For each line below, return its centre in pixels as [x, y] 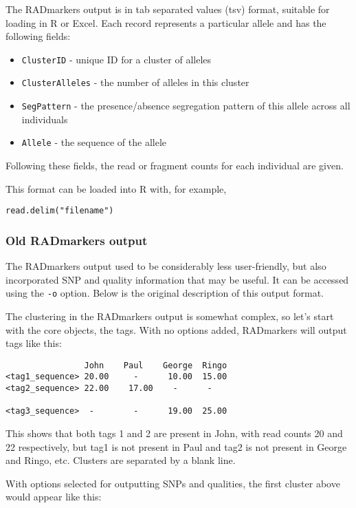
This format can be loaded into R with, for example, [116, 188]
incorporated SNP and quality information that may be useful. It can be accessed [177, 279]
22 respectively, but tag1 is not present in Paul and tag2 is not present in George [176, 446]
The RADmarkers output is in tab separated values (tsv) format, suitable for [168, 9]
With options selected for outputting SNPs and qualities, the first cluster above [173, 483]
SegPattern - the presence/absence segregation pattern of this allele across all [186, 106]
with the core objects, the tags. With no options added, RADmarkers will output [176, 329]
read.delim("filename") [60, 211]
